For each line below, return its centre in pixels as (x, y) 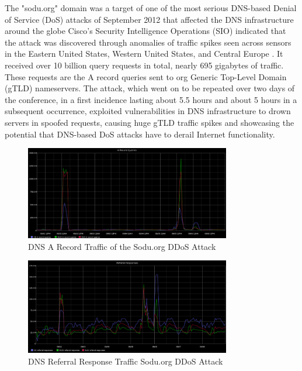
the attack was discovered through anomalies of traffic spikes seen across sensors (148, 42)
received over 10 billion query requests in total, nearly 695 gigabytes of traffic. (144, 65)
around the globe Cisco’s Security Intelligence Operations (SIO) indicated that (145, 31)
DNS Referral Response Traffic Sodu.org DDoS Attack (126, 361)
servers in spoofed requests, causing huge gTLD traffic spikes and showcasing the (150, 122)
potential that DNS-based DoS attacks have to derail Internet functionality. (140, 134)
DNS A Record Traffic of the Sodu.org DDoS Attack (122, 246)
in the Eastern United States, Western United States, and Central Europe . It (144, 54)
